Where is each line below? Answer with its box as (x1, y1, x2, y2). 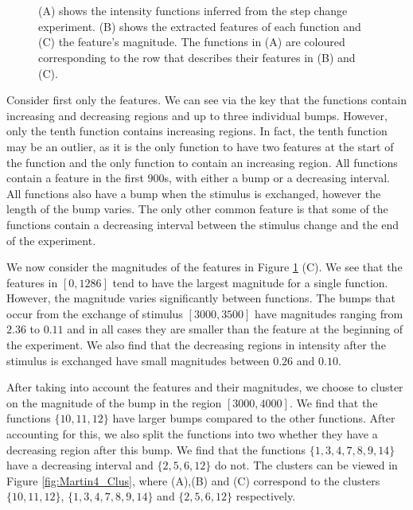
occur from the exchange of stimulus (6, 305, 183, 321)
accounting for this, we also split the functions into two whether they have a (6, 426, 378, 442)
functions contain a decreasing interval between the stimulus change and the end (6, 216, 399, 232)
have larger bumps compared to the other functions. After (112, 410, 395, 426)
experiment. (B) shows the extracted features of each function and (38, 18, 361, 34)
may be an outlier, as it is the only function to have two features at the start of (6, 138, 394, 154)
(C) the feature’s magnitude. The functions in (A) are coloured (38, 33, 345, 50)
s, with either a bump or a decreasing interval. (164, 169, 390, 186)
